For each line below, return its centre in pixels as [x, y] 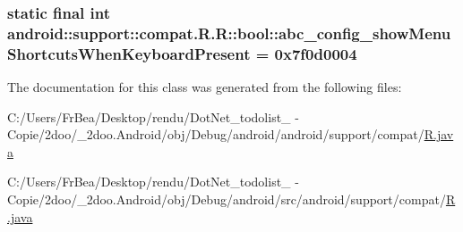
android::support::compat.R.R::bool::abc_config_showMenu [229, 33]
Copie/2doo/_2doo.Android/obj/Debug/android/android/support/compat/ [216, 134]
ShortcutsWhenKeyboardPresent [129, 53]
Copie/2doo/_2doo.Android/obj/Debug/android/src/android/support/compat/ [227, 199]
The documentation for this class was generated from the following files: [205, 87]
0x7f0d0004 [316, 53]
